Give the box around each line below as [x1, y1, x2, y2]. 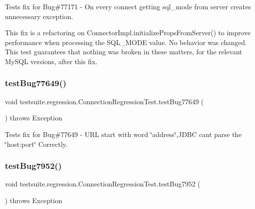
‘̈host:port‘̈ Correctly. [5, 139, 68, 149]
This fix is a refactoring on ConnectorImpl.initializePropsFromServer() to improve [5, 27, 251, 38]
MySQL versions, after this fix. [5, 56, 97, 66]
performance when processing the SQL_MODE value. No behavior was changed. [5, 37, 247, 47]
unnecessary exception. [5, 11, 73, 21]
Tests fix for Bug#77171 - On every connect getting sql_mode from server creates [5, 1, 251, 11]
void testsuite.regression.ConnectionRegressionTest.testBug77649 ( [5, 96, 204, 106]
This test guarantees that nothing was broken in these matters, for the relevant [5, 46, 242, 57]
